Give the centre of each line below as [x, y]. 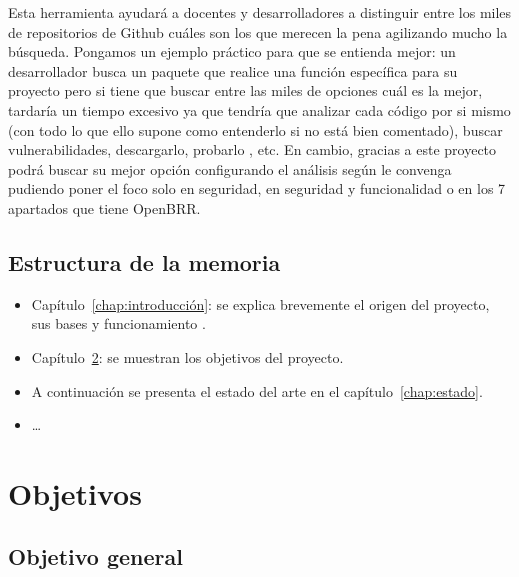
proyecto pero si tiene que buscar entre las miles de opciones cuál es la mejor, [245, 90]
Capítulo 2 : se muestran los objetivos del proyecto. [187, 356]
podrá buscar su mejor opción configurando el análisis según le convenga [230, 168]
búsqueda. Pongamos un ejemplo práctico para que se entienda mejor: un [232, 51]
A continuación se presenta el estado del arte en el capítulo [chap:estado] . [257, 390]
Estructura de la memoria [144, 261]
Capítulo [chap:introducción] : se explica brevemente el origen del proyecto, [260, 303]
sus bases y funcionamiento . [118, 323]
